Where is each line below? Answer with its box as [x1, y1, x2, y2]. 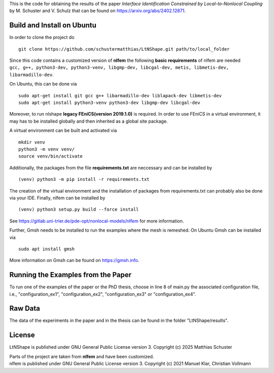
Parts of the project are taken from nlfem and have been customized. [9, 353, 154, 359]
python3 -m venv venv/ [18, 146, 75, 152]
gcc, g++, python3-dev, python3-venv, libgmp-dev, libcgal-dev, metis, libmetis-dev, [9, 65, 229, 70]
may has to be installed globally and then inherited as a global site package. [9, 118, 168, 124]
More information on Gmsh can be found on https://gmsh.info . [9, 257, 140, 264]
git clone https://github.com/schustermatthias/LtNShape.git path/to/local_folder [18, 46, 230, 52]
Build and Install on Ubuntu [9, 21, 96, 30]
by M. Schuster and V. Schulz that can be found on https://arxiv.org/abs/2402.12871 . [9, 8, 186, 14]
